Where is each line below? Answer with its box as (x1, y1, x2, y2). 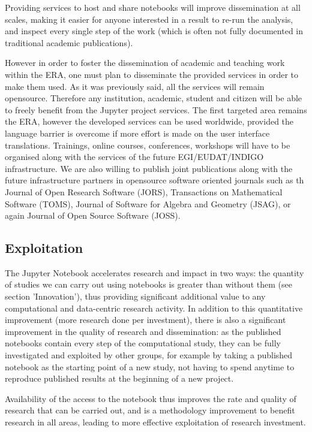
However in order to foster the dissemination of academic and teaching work (5, 56, 285, 69)
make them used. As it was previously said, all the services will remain (5, 80, 265, 92)
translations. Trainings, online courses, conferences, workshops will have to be (5, 138, 290, 151)
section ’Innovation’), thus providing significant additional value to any (5, 290, 266, 303)
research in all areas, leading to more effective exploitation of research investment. (5, 416, 306, 428)
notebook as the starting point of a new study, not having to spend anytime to (5, 360, 295, 373)
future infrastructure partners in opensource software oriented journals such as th (5, 174, 304, 186)
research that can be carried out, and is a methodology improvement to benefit (5, 404, 295, 416)
